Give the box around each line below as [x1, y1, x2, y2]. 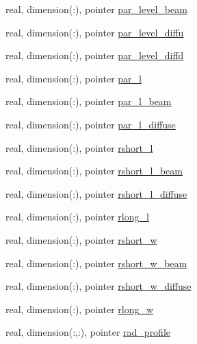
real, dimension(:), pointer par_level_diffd [5, 48, 184, 62]
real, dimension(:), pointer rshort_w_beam [5, 255, 187, 270]
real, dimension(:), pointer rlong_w [5, 301, 154, 316]
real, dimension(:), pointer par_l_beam [5, 94, 172, 108]
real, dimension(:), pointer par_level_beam [5, 2, 187, 16]
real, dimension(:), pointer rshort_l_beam [5, 163, 183, 178]
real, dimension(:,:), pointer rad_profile [5, 325, 171, 339]
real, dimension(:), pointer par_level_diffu [5, 25, 184, 39]
